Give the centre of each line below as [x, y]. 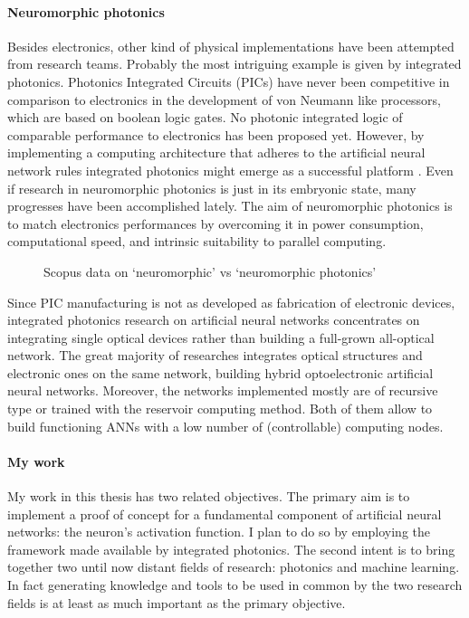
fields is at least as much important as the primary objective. [177, 602]
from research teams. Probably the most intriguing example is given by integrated [234, 64]
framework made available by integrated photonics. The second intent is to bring [231, 549]
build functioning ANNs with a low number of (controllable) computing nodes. [225, 426]
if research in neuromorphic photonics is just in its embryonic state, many [212, 188]
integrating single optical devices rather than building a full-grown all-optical [221, 337]
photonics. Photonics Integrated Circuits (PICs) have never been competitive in [229, 81]
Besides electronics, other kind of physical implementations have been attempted [231, 46]
